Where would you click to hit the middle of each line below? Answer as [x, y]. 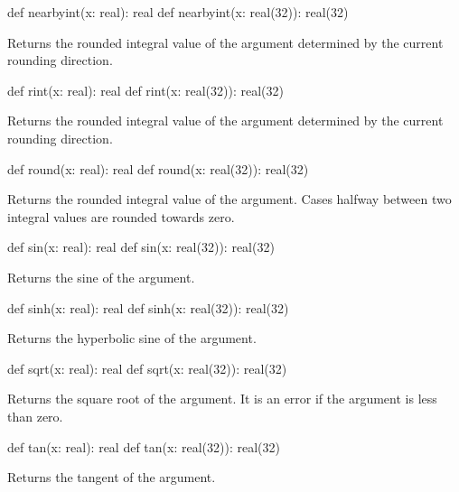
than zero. [35, 416]
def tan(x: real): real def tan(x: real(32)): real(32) [144, 446]
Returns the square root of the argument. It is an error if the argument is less [222, 399]
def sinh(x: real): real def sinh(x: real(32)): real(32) [148, 307]
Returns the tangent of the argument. [112, 477]
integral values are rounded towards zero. [121, 216]
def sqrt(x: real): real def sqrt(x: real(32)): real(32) [147, 368]
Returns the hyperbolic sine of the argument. [132, 338]
